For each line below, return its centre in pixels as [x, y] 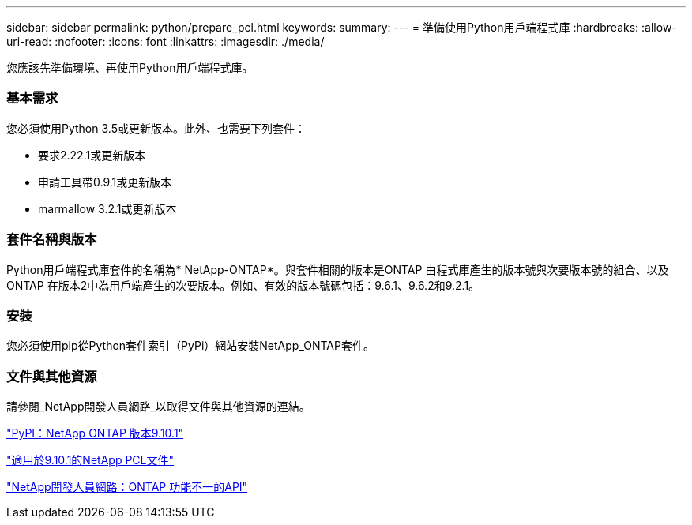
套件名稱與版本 [52, 240]
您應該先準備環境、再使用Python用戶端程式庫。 [130, 67]
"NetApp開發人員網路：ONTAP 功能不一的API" [127, 487]
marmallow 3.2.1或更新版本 [107, 208]
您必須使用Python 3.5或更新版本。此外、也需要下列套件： [156, 128]
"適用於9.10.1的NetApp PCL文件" [90, 460]
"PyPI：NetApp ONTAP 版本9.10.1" [95, 433]
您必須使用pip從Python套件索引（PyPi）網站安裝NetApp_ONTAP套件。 [190, 346]
